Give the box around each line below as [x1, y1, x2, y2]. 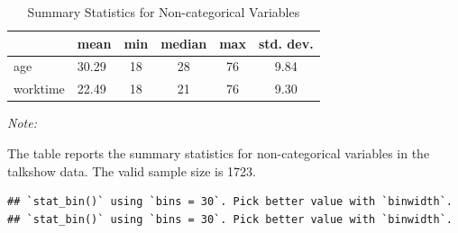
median [160, 33, 207, 52]
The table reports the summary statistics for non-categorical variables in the [7, 143, 430, 162]
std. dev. [258, 33, 314, 52]
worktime [14, 79, 65, 98]
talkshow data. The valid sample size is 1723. [7, 161, 256, 180]
